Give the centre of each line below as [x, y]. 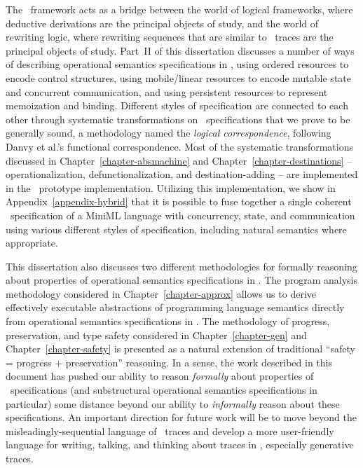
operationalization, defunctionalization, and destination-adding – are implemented [182, 174]
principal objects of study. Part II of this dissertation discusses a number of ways [180, 50]
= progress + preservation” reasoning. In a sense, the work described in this [169, 362]
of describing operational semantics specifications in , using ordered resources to [177, 64]
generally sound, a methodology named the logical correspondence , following [169, 133]
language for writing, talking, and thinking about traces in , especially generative [180, 445]
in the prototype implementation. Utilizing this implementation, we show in [171, 187]
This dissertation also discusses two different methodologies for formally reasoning [181, 266]
